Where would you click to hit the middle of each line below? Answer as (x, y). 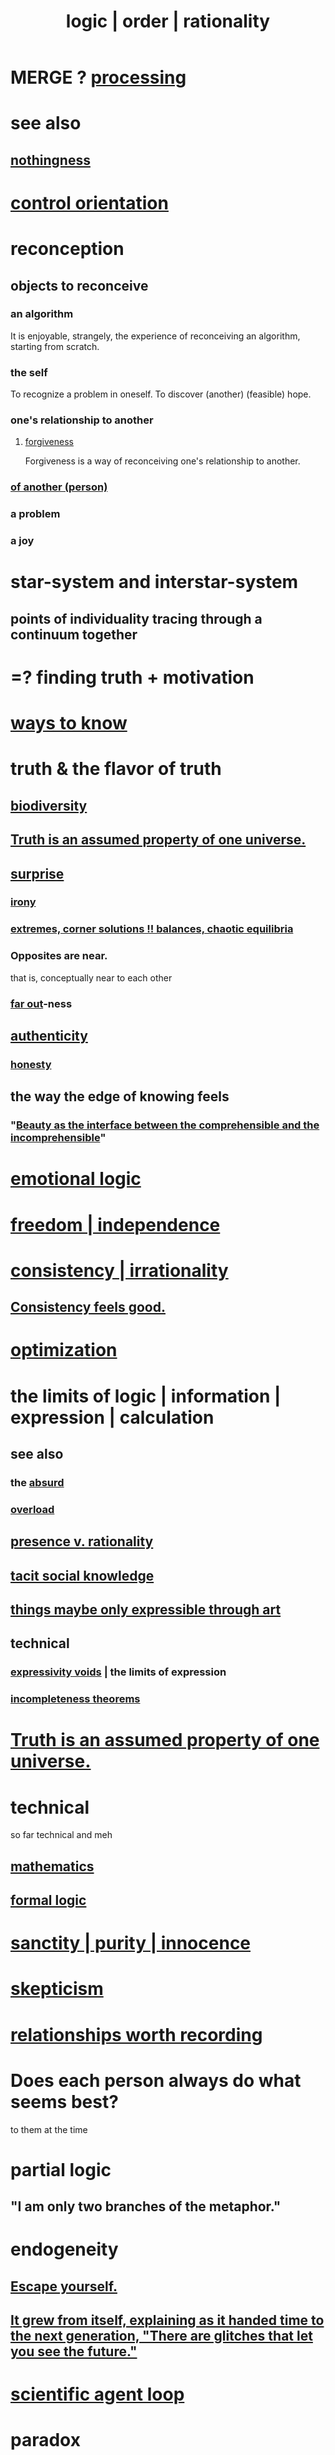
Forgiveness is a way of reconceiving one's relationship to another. (162, 461)
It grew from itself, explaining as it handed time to (167, 2320)
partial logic (61, 2169)
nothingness (50, 160)
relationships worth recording (136, 2034)
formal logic (48, 1900)
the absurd (37, 1482)
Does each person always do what (156, 2080)
